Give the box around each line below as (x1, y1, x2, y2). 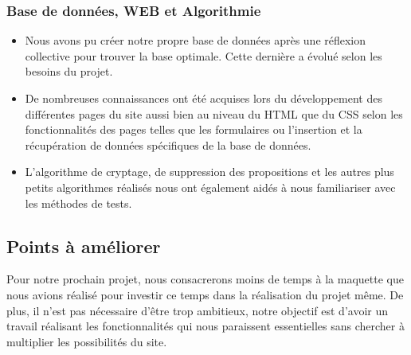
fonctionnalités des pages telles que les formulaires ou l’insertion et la (25, 121, 362, 138)
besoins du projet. (25, 63, 113, 80)
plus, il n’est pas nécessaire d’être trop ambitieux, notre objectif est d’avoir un (6, 302, 388, 318)
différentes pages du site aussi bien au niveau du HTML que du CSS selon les (25, 105, 403, 122)
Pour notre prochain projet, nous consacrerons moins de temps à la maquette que (6, 271, 404, 287)
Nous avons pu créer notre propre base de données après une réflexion (25, 32, 366, 49)
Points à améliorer (6, 233, 161, 258)
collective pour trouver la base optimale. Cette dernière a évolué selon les (25, 47, 382, 64)
